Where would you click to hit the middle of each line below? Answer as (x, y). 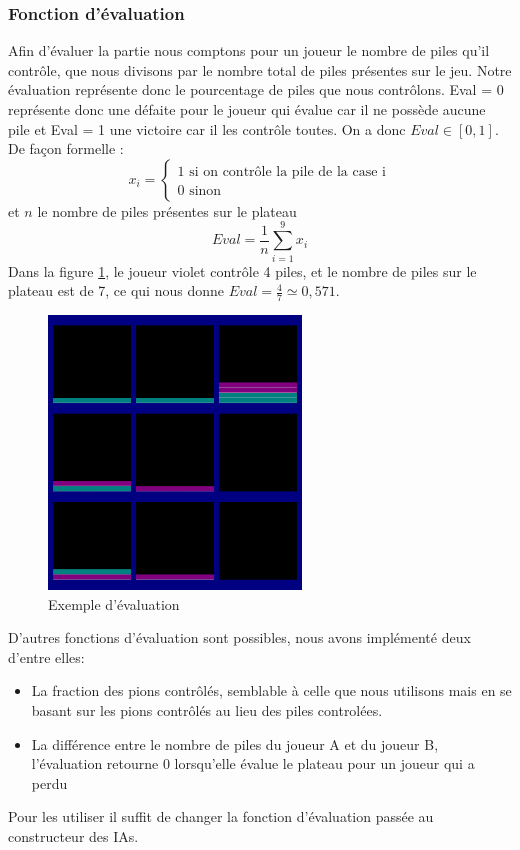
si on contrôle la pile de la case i (287, 171)
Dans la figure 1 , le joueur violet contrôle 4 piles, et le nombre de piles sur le (242, 270)
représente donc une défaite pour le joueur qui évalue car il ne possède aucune (247, 109)
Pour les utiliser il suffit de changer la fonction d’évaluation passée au (221, 816)
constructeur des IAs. (73, 836)
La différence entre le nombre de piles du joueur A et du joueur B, (235, 743)
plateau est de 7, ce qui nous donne (116, 290)
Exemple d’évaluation (114, 603)
